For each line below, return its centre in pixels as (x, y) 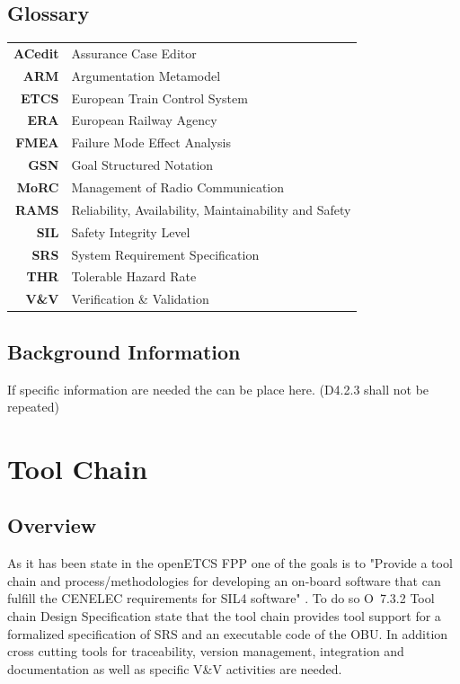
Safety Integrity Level (131, 231)
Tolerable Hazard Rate (134, 276)
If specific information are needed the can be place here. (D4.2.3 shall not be (218, 389)
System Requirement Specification (165, 254)
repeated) (33, 407)
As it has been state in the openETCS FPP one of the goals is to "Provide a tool (230, 563)
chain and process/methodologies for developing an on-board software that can (224, 580)
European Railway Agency (144, 120)
